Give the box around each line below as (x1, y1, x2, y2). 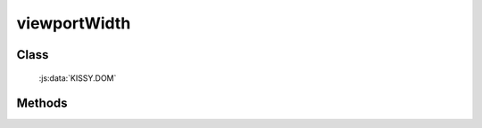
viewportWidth (16, 13, 131, 33)
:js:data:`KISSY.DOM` (38, 72, 117, 84)
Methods (16, 96, 68, 111)
